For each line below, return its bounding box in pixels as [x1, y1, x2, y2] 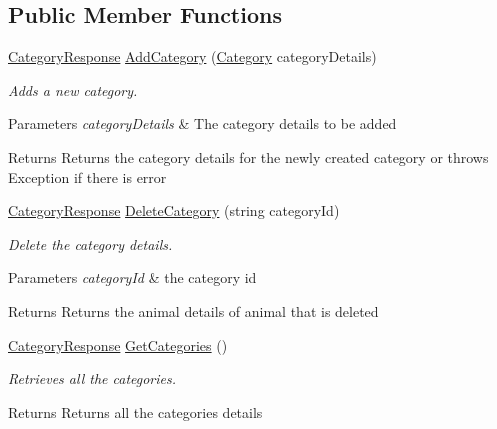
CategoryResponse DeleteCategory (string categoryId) [8, 200, 340, 221]
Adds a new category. [8, 79, 138, 100]
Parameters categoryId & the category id [8, 267, 257, 288]
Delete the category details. [8, 233, 173, 254]
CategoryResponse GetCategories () [8, 334, 228, 355]
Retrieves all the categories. [8, 368, 177, 389]
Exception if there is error [8, 166, 167, 187]
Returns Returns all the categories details [8, 401, 263, 422]
